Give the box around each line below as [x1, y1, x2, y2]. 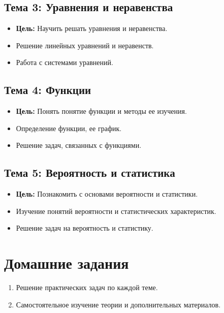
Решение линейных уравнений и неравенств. [16, 40, 154, 50]
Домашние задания [4, 253, 129, 273]
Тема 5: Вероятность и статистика [4, 165, 175, 180]
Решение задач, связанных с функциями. [16, 140, 142, 150]
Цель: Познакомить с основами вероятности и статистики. [16, 189, 198, 199]
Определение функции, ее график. [16, 122, 122, 133]
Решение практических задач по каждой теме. [16, 282, 158, 293]
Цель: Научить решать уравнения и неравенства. [16, 23, 168, 34]
